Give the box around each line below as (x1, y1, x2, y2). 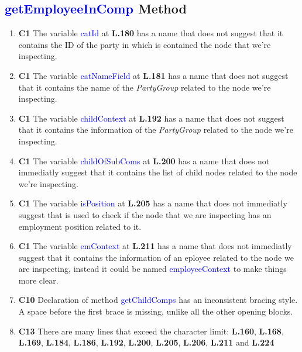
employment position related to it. (18, 220, 142, 232)
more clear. (18, 274, 59, 286)
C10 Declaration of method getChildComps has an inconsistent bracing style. (18, 294, 298, 306)
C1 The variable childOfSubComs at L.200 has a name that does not (18, 154, 270, 167)
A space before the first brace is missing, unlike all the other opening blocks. (18, 305, 293, 318)
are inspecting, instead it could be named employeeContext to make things (18, 263, 287, 275)
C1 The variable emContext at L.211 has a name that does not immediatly (18, 240, 292, 252)
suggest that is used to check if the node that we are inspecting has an (18, 208, 272, 220)
